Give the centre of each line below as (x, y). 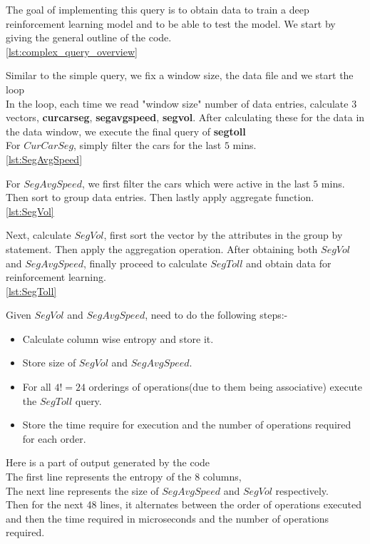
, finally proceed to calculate (145, 263)
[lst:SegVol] (30, 211)
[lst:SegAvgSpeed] (44, 159)
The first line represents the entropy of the (99, 477)
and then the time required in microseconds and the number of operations (168, 518)
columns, (222, 477)
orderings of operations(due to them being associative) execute (226, 387)
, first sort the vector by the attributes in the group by (223, 235)
